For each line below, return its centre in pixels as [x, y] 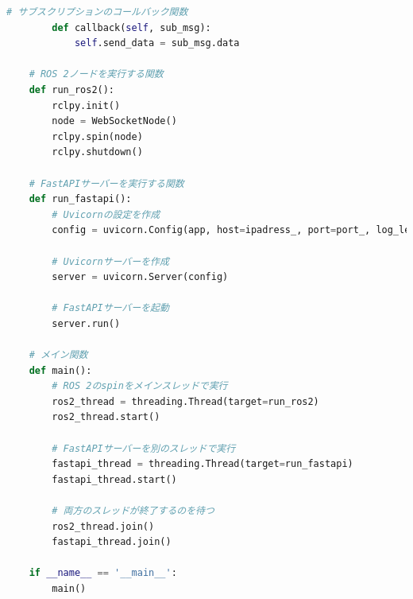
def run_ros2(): [72, 89]
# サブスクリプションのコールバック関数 [97, 12]
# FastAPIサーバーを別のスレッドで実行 [144, 448]
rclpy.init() [86, 105]
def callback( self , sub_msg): [131, 27]
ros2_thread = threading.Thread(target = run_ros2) [185, 401]
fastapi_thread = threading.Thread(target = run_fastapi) [203, 464]
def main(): [60, 370]
